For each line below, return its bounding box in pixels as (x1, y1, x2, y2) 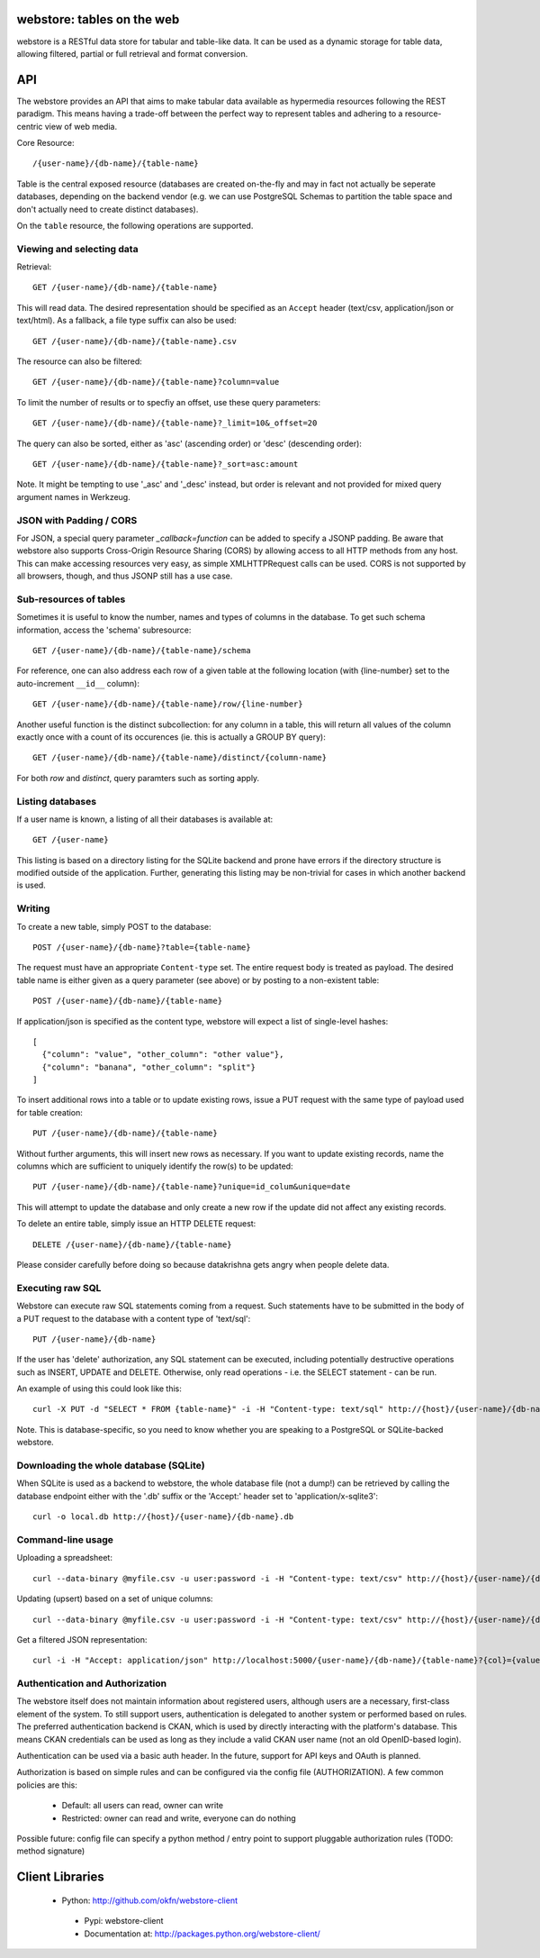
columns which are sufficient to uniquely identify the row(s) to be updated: (16, 1161, 293, 1171)
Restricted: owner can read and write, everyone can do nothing (61, 1812, 296, 1824)
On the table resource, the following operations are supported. (16, 220, 254, 231)
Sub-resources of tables (16, 593, 126, 606)
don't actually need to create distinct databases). (16, 204, 199, 214)
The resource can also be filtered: (16, 356, 143, 367)
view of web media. (44, 121, 117, 132)
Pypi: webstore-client (84, 1916, 164, 1926)
